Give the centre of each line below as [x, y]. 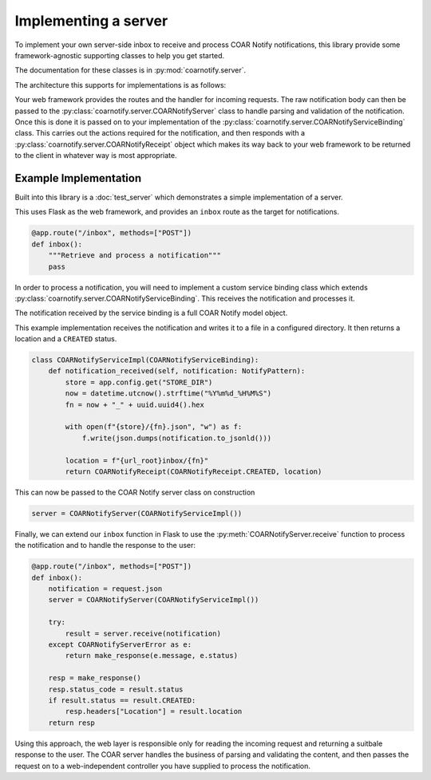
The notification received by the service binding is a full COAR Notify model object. [151, 313]
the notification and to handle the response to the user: [105, 546]
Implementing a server [91, 21]
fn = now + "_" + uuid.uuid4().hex [135, 404]
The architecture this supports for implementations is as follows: [121, 85]
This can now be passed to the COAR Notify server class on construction [135, 492]
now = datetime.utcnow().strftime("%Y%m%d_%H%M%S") [168, 394]
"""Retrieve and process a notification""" [134, 256]
